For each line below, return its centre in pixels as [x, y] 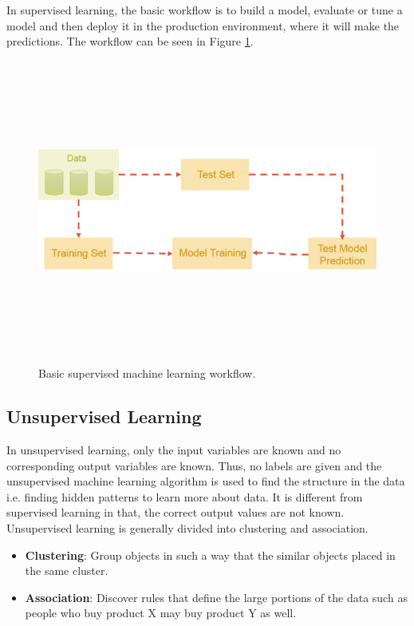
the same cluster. [67, 571]
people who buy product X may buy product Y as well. [161, 613]
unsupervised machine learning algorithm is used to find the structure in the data [206, 481]
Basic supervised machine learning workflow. [147, 373]
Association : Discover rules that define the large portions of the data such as [216, 597]
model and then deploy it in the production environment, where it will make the [203, 25]
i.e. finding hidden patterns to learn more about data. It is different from [185, 496]
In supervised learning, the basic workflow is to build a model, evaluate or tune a [205, 10]
